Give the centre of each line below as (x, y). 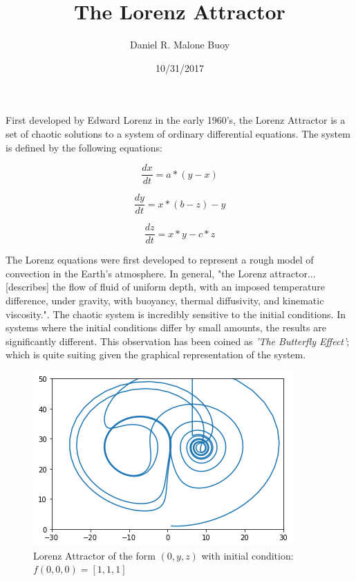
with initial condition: (247, 555)
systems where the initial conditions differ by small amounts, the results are (166, 328)
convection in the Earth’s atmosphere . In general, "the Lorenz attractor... (161, 273)
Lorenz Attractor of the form (94, 555)
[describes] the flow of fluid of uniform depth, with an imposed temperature (166, 287)
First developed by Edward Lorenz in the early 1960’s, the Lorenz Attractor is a (176, 120)
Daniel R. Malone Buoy (180, 45)
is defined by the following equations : (84, 147)
